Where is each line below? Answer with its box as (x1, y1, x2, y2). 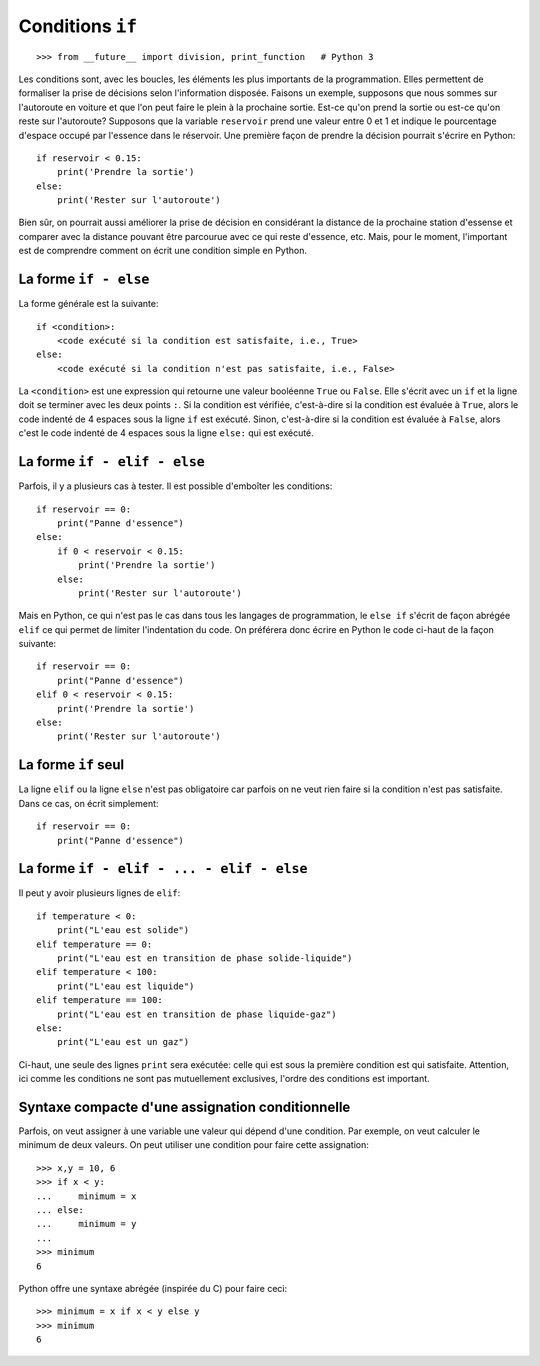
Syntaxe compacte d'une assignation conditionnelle (18, 1098, 351, 1115)
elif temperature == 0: (36, 938, 153, 950)
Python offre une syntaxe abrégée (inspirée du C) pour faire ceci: (18, 1282, 288, 1294)
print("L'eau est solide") (56, 925, 190, 936)
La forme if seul (18, 756, 125, 774)
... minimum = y (36, 1218, 137, 1230)
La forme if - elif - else (18, 453, 205, 470)
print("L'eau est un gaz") (56, 1036, 190, 1048)
